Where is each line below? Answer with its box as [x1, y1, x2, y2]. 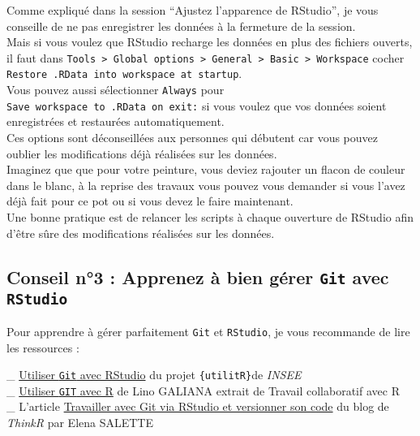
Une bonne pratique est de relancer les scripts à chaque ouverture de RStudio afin [6, 208, 414, 225]
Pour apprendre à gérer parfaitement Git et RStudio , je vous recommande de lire [6, 322, 410, 339]
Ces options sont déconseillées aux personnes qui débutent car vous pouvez [6, 129, 378, 145]
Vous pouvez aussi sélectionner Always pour [6, 81, 225, 98]
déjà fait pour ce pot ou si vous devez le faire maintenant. [6, 192, 294, 209]
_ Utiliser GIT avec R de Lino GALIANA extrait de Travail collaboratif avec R [6, 382, 400, 399]
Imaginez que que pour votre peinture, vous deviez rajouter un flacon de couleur [6, 161, 405, 178]
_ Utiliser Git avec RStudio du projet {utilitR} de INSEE [6, 366, 302, 383]
